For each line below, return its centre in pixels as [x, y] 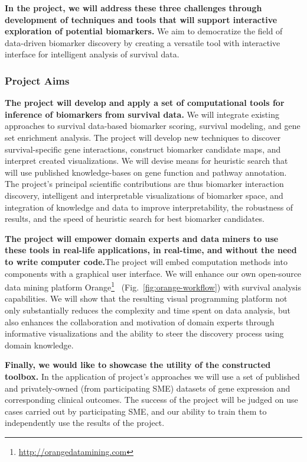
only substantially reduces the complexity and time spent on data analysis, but [148, 310]
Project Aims [37, 80]
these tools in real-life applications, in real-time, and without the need [151, 250]
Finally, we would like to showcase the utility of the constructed [138, 365]
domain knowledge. [39, 345]
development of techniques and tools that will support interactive [141, 19]
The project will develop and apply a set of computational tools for [145, 103]
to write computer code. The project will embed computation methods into [146, 261]
